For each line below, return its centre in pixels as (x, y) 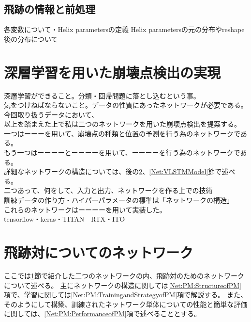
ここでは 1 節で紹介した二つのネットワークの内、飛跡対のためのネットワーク (124, 275)
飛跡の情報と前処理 (50, 9)
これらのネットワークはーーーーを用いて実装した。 (85, 209)
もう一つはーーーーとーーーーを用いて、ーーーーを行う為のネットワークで (122, 153)
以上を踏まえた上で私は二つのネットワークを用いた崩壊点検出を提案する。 (122, 124)
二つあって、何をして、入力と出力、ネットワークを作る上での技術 (108, 190)
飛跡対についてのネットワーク (99, 252)
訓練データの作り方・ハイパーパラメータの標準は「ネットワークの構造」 (119, 200)
